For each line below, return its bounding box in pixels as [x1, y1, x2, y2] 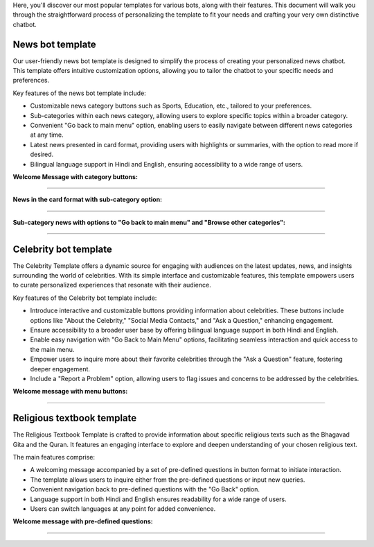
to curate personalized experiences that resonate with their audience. [12, 281, 211, 289]
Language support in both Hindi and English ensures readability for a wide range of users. [30, 495, 287, 503]
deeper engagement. [30, 364, 90, 373]
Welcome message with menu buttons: [12, 387, 128, 396]
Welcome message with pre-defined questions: [12, 517, 153, 525]
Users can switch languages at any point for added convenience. [30, 505, 216, 513]
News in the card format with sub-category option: [12, 195, 163, 204]
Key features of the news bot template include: [12, 89, 147, 97]
